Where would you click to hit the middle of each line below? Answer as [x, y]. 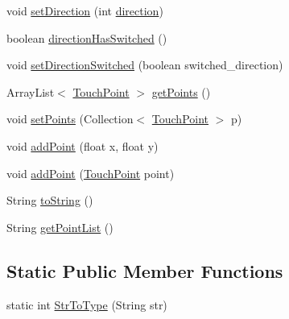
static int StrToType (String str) [87, 304]
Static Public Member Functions [145, 270]
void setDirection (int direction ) [85, 10]
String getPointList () [60, 227]
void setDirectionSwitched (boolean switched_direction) [145, 65]
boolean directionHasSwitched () [87, 37]
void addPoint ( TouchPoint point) [91, 173]
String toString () [50, 200]
